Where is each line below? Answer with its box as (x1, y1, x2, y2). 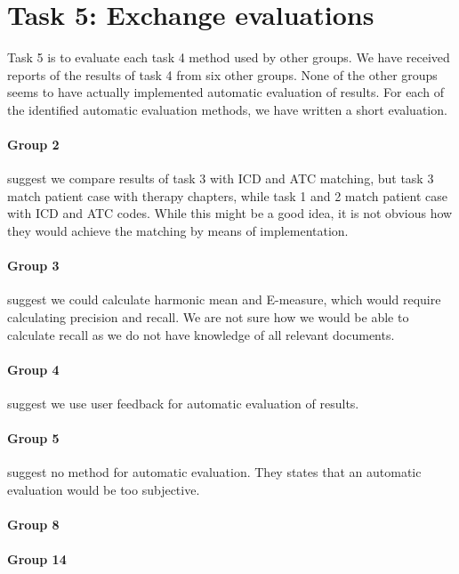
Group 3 (7, 256, 60, 275)
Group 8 (7, 515, 60, 534)
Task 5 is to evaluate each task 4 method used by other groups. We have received (7, 48, 450, 67)
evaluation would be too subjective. (7, 481, 200, 499)
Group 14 (7, 550, 67, 569)
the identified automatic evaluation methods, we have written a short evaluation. (7, 100, 447, 118)
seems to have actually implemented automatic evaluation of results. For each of (7, 83, 444, 101)
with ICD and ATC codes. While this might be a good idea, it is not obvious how (7, 204, 453, 222)
